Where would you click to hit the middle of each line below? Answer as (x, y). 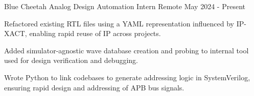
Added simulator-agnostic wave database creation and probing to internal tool (126, 50)
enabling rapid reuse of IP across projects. (95, 33)
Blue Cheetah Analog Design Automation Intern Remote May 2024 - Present (125, 6)
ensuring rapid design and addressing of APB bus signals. (94, 87)
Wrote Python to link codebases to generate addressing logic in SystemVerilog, (127, 77)
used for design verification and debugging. (71, 60)
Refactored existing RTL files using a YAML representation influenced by (119, 23)
